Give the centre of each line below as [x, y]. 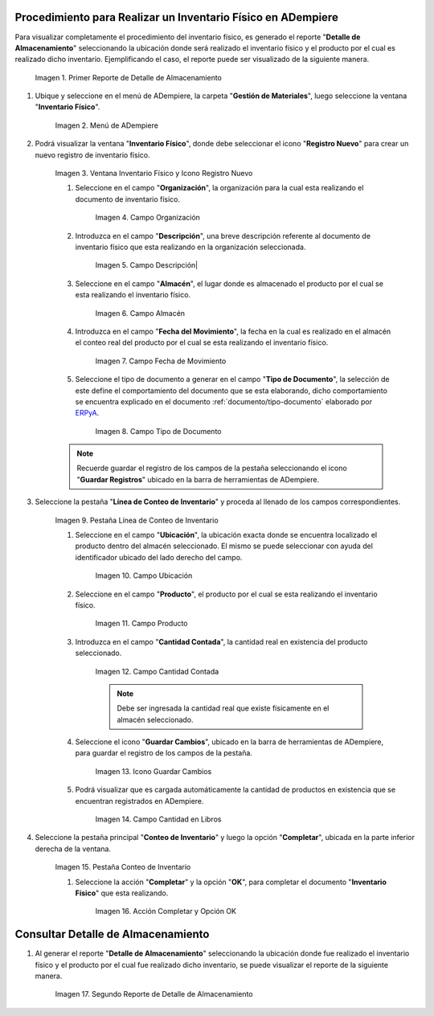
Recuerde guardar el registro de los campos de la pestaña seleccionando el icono [212, 468]
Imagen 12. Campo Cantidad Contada [157, 671]
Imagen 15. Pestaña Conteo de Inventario [123, 867]
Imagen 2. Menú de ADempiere [106, 125]
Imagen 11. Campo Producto [141, 624]
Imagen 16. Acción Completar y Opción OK [166, 912]
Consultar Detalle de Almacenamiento [112, 934]
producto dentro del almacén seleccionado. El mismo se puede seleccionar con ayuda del [224, 546]
